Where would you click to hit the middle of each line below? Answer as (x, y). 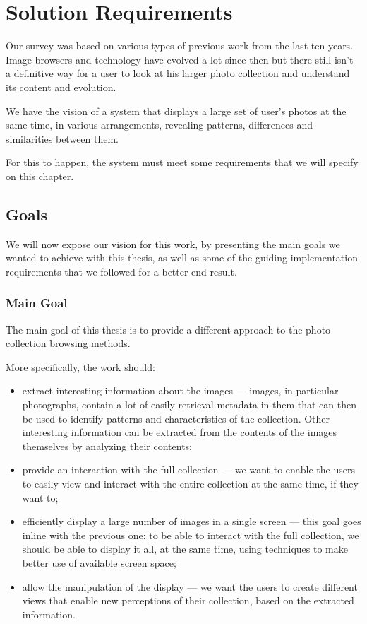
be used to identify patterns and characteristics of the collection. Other (176, 418)
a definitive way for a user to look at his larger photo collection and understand (178, 73)
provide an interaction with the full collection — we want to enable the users (188, 470)
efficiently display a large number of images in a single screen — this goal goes (192, 521)
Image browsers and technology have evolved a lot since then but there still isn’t (180, 59)
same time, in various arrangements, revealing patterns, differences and (159, 125)
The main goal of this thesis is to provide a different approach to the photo (168, 329)
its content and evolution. (61, 87)
